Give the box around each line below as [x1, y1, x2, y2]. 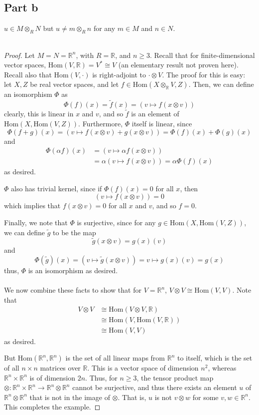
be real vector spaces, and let [30, 79, 119, 89]
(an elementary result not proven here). [118, 59, 239, 70]
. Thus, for [85, 372, 118, 383]
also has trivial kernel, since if [11, 183, 102, 193]
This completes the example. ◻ [4, 402, 101, 412]
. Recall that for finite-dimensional [149, 49, 255, 60]
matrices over [40, 363, 81, 373]
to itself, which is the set [177, 353, 253, 363]
